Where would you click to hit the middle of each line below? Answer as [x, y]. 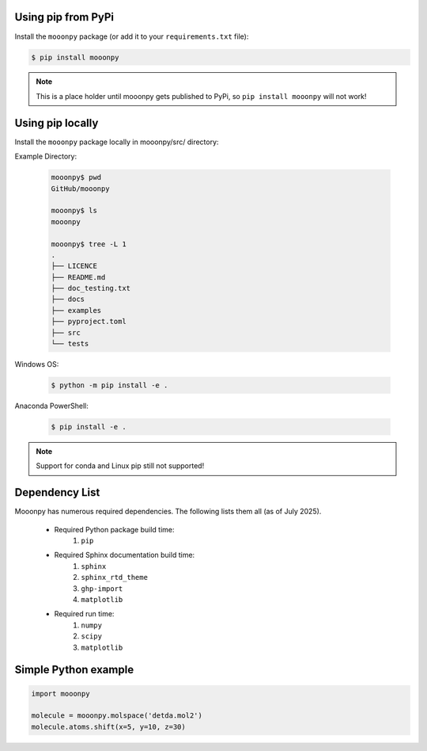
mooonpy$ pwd [76, 177]
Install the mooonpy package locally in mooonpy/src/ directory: [117, 142]
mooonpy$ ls [74, 211]
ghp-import [102, 589]
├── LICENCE [74, 266]
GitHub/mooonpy [80, 189]
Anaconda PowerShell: [51, 406]
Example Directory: [46, 156]
